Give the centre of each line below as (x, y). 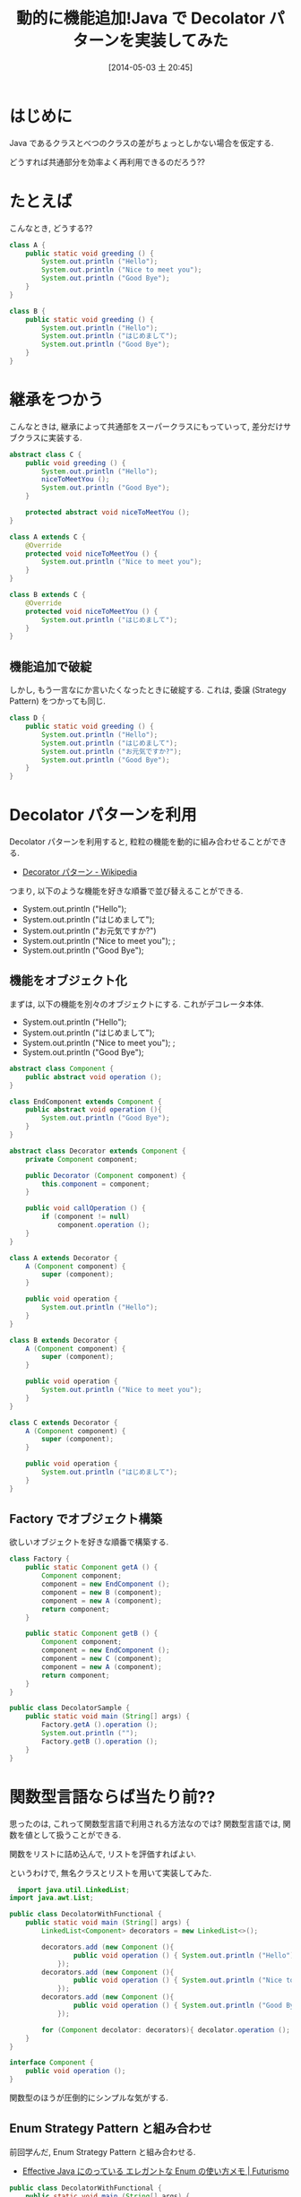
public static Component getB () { (92, 1634)
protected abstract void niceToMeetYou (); (108, 513)
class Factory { (39, 1559)
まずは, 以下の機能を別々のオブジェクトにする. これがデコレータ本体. (137, 1004)
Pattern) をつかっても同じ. (57, 701)
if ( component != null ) (86, 1217)
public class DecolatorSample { (69, 1708)
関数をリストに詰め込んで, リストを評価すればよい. (103, 1854)
